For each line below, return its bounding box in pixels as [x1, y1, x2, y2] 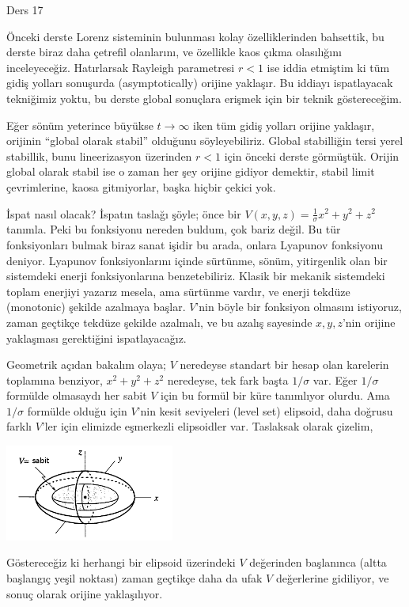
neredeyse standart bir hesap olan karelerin [180, 356, 389, 373]
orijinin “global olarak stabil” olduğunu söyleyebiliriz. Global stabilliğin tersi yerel [6, 132, 403, 149]
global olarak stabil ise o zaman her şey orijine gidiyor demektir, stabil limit [6, 163, 375, 180]
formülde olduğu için [27, 402, 127, 419]
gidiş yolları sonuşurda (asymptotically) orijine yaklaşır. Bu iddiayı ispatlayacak [6, 74, 393, 91]
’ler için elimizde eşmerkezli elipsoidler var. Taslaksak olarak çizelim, [41, 418, 373, 434]
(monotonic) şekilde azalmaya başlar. [6, 298, 186, 315]
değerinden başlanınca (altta [249, 554, 387, 571]
